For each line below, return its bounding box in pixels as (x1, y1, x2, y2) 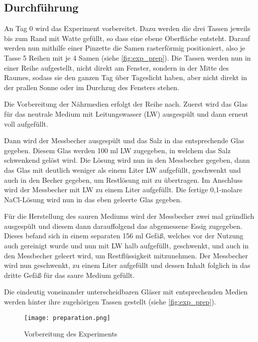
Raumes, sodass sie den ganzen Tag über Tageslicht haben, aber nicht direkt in (4, 72, 247, 83)
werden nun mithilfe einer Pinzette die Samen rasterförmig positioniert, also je (4, 43, 245, 53)
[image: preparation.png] (24, 314, 110, 321)
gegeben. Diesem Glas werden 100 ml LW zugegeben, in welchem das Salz (4, 145, 231, 155)
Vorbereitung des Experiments (24, 328, 117, 339)
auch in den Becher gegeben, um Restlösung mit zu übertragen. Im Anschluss (4, 174, 243, 185)
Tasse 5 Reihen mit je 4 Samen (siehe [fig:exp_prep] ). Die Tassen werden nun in (4, 52, 251, 63)
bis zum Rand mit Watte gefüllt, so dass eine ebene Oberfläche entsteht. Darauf (4, 33, 250, 43)
